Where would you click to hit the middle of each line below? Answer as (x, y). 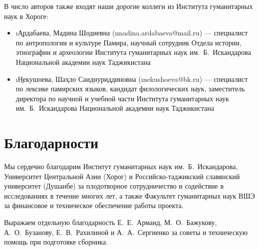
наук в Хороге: (26, 16)
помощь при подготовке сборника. (56, 242)
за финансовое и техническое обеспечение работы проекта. (94, 205)
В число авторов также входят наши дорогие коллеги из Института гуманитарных (129, 6)
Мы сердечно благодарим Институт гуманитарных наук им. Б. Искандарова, (121, 166)
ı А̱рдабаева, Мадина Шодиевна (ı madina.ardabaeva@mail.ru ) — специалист (132, 33)
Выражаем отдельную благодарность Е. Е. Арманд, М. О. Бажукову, (111, 222)
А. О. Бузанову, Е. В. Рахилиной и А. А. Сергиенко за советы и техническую (126, 232)
